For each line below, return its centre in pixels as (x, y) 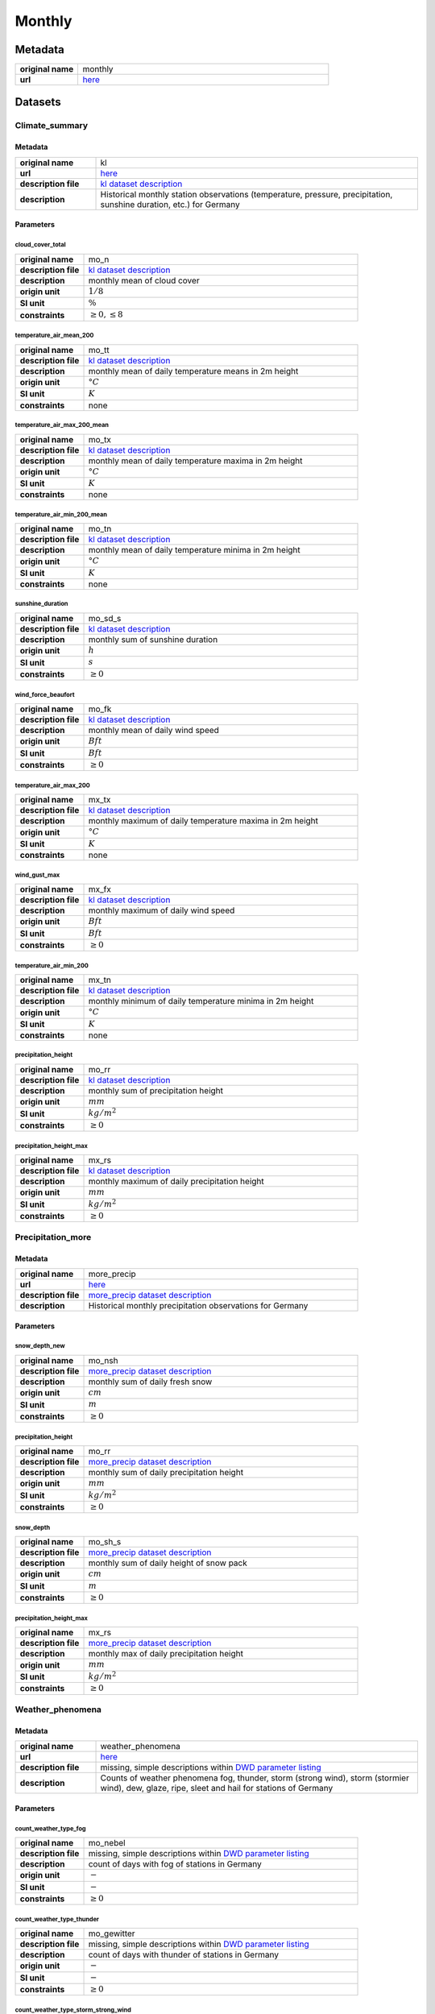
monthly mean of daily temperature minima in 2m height (195, 550)
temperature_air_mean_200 (54, 336)
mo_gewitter (112, 1933)
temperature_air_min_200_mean (61, 514)
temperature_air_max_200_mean (62, 425)
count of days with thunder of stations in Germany (184, 1955)
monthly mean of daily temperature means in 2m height (193, 371)
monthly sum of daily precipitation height (166, 1473)
